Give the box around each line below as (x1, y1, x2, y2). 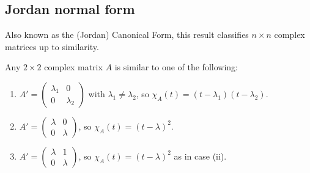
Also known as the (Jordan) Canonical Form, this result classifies (5, 28, 249, 41)
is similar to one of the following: (114, 61, 238, 73)
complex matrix (44, 61, 103, 73)
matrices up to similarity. (5, 40, 99, 53)
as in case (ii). (174, 149, 227, 162)
